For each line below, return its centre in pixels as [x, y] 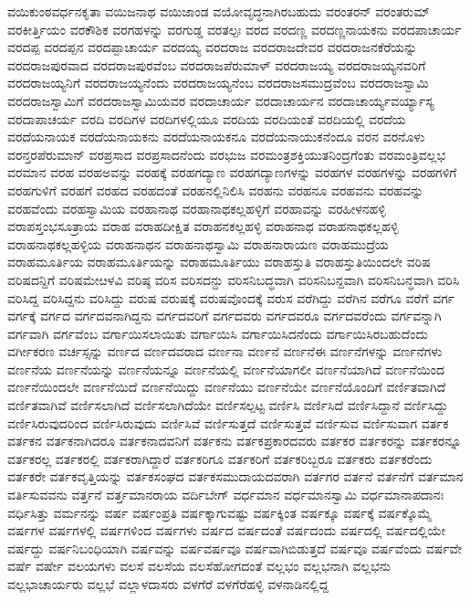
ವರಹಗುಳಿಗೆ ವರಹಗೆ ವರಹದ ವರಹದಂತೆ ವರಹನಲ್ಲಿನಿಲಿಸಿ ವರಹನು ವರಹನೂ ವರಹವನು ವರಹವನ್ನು [216, 190]
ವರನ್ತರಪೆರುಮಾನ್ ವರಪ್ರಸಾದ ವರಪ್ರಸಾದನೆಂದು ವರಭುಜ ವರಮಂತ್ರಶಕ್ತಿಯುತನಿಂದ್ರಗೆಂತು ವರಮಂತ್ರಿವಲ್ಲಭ [226, 154]
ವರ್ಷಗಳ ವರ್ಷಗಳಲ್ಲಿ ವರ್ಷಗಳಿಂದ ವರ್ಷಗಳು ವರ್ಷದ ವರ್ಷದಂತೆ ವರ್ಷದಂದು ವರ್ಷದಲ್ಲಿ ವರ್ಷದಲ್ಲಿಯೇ [227, 530]
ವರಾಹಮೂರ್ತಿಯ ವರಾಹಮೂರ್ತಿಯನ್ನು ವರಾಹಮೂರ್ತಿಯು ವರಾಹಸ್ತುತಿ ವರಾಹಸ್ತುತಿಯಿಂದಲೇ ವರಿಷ [219, 262]
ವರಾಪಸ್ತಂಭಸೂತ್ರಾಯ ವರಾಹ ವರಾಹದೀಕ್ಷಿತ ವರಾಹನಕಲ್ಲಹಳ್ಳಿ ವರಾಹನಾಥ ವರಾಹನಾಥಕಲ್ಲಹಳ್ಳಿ [203, 226]
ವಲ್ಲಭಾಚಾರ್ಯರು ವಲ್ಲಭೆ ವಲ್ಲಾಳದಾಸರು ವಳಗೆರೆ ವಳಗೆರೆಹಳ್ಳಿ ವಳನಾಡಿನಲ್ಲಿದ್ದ [168, 584]
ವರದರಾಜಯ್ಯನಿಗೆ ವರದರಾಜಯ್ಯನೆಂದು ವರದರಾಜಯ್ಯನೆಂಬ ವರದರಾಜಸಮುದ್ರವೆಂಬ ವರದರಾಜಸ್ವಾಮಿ [218, 83]
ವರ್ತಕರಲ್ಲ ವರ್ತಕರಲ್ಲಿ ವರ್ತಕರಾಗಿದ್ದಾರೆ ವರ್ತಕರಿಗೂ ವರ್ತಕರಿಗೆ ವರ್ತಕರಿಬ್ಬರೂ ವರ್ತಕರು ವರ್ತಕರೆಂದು [220, 458]
